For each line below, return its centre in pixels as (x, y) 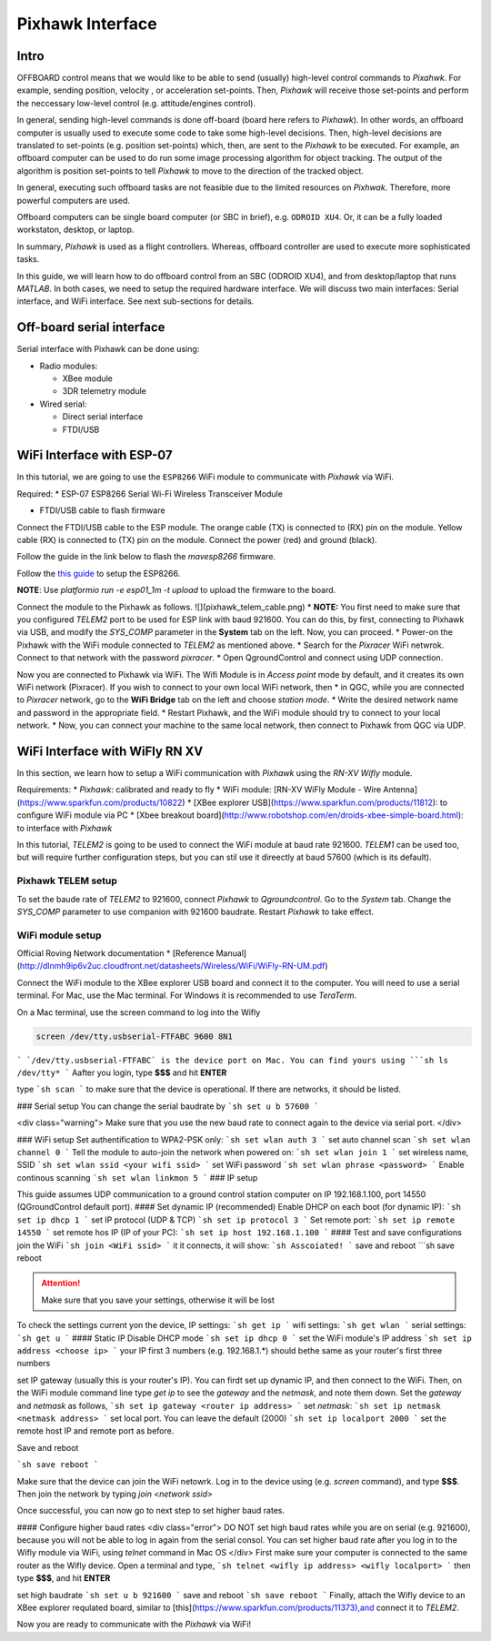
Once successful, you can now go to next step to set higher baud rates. (151, 1511)
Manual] (231, 953)
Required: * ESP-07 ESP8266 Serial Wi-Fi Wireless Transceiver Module (150, 493)
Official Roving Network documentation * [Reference (115, 953)
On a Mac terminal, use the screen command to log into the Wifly (139, 1012)
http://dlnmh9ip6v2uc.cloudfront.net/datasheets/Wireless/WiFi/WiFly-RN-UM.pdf (172, 966)
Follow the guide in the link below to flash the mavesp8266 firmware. (146, 557)
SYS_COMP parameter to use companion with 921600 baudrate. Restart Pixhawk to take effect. (195, 911)
